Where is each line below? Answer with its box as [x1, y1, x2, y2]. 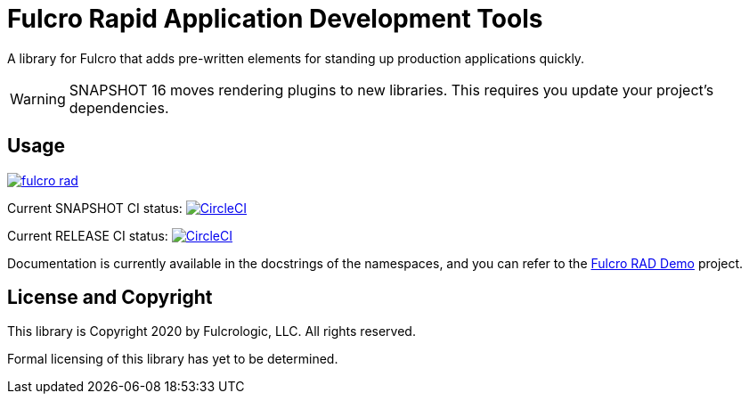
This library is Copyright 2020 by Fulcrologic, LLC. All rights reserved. [7, 323, 416, 340]
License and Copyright [7, 286, 213, 309]
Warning [10, 89, 66, 108]
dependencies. [69, 98, 169, 117]
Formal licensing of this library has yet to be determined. [7, 351, 338, 367]
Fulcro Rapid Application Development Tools [7, 4, 543, 34]
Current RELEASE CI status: [7, 227, 168, 243]
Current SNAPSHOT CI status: [7, 200, 183, 216]
